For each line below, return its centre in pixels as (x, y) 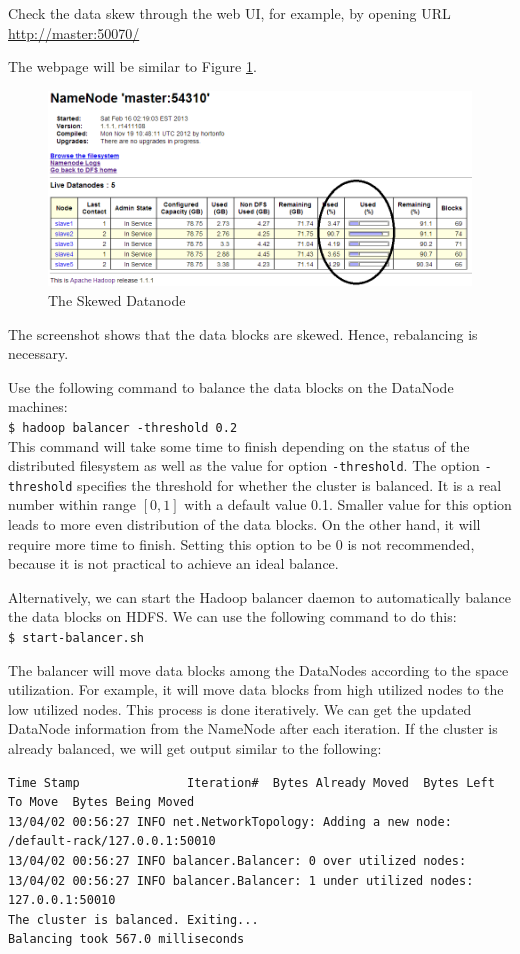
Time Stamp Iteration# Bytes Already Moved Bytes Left (251, 782)
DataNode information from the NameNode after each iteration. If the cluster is (253, 728)
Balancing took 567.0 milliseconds (126, 939)
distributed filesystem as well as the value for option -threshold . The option (244, 465)
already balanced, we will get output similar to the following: (195, 748)
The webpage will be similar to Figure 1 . (132, 66)
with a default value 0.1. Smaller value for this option (348, 504)
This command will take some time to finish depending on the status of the (239, 445)
